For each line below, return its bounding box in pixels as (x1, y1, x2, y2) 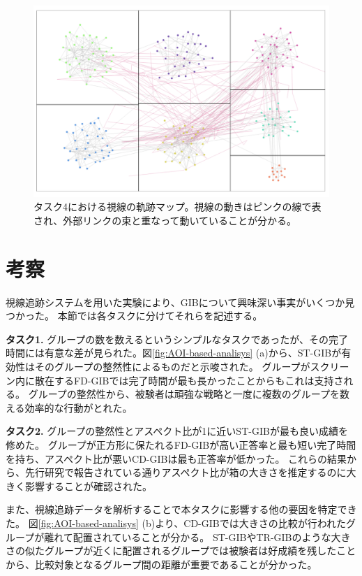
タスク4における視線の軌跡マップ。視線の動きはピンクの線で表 (33, 199, 322, 214)
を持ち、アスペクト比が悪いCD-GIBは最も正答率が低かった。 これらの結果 (6, 451, 347, 466)
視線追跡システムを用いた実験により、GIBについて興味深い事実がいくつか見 (6, 294, 355, 309)
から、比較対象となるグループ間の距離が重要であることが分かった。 (6, 556, 317, 571)
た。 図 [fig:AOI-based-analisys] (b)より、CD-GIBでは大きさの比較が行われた (6, 515, 347, 530)
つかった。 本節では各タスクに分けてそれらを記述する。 (6, 308, 263, 323)
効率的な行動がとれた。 (24, 400, 133, 415)
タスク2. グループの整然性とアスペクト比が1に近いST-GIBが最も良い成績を (6, 424, 348, 438)
